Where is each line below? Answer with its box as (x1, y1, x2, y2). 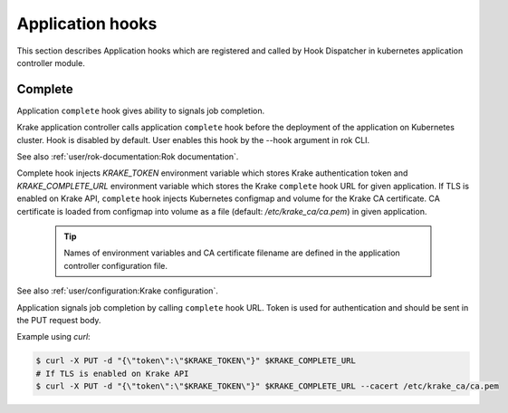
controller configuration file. (63, 260, 168, 271)
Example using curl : (16, 331, 91, 342)
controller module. (16, 57, 85, 68)
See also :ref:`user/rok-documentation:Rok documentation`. (16, 151, 239, 162)
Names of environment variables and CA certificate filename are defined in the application (63, 247, 400, 258)
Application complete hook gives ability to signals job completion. (16, 105, 265, 116)
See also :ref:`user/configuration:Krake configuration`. (16, 285, 219, 296)
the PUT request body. (16, 314, 101, 325)
